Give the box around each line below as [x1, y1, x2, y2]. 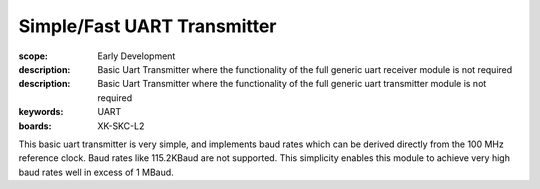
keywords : [18, 106, 64, 118]
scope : [18, 50, 49, 62]
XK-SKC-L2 [97, 120, 145, 132]
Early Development [97, 50, 176, 62]
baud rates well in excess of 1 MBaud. [18, 166, 174, 178]
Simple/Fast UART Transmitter [18, 15, 277, 37]
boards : [18, 120, 52, 132]
